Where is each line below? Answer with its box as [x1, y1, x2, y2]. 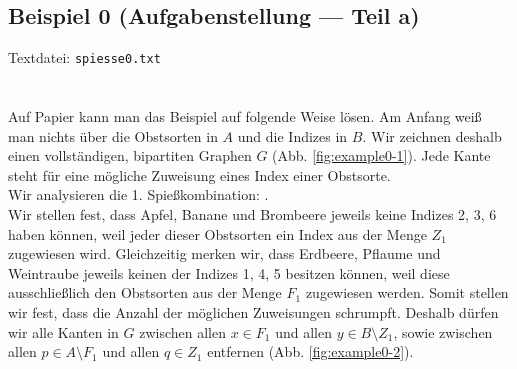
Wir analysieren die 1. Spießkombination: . [8, 184, 269, 205]
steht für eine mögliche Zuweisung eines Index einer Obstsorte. [8, 164, 391, 185]
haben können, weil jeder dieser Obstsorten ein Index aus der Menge [8, 223, 427, 244]
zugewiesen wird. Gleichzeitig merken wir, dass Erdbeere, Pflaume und [8, 243, 441, 264]
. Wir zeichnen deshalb [362, 125, 502, 146]
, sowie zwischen [393, 321, 493, 342]
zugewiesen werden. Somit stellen [305, 282, 509, 303]
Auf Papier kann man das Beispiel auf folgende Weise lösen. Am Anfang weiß [8, 106, 482, 127]
